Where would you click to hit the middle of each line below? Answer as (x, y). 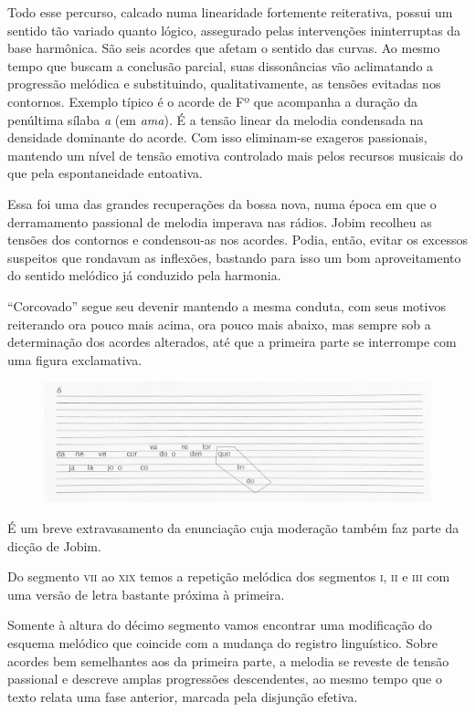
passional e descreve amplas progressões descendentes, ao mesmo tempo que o (225, 679)
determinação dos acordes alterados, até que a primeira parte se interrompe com (232, 342)
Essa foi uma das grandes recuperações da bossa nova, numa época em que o (222, 203)
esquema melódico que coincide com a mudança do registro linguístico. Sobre (222, 642)
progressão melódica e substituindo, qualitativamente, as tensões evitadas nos (224, 84)
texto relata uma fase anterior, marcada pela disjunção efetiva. (183, 696)
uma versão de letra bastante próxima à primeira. (146, 594)
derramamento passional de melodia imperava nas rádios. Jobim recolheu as (220, 221)
